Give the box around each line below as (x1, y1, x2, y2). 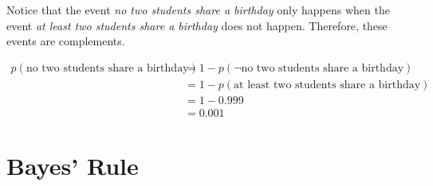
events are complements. (6, 33, 125, 49)
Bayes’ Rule (6, 149, 139, 182)
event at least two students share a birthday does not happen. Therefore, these (6, 17, 388, 33)
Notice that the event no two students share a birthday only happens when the (6, 2, 390, 17)
